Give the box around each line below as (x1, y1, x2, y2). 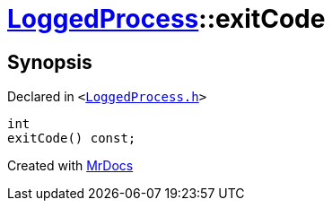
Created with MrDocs (7, 158, 134, 174)
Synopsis (7, 50, 92, 74)
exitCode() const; (7, 131, 136, 146)
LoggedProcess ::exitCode (7, 4, 326, 34)
